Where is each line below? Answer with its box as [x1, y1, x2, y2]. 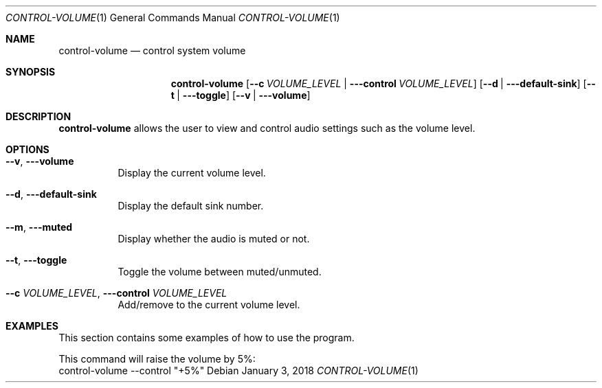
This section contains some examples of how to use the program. [58, 332, 355, 343]
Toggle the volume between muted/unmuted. [118, 266, 322, 277]
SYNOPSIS [5, 66, 56, 78]
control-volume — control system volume [58, 45, 246, 56]
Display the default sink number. [118, 200, 264, 212]
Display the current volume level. [118, 167, 266, 179]
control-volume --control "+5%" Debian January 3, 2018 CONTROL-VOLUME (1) [58, 365, 419, 376]
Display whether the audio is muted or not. [118, 233, 310, 244]
